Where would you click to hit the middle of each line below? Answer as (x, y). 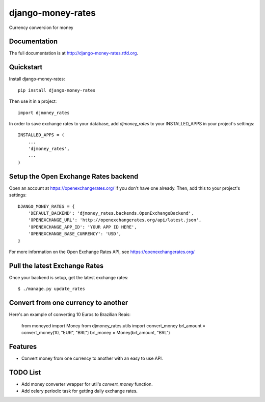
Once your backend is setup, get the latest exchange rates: (69, 277)
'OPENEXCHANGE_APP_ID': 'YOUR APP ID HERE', (82, 227)
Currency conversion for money (41, 28)
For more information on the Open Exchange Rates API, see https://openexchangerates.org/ (102, 252)
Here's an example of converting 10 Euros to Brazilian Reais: (70, 315)
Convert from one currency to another (69, 303)
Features (23, 346)
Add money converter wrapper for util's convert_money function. (87, 384)
